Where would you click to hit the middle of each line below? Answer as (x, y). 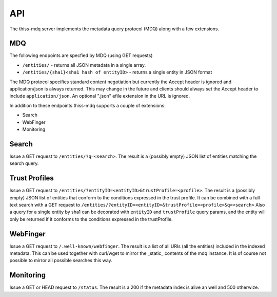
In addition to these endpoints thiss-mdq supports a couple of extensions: (88, 105)
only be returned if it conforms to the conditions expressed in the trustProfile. (91, 219)
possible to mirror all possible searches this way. (61, 261)
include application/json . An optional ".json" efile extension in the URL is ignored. (100, 96)
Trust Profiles (32, 178)
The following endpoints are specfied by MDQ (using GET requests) (81, 55)
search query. (24, 163)
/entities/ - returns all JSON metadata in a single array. (84, 65)
